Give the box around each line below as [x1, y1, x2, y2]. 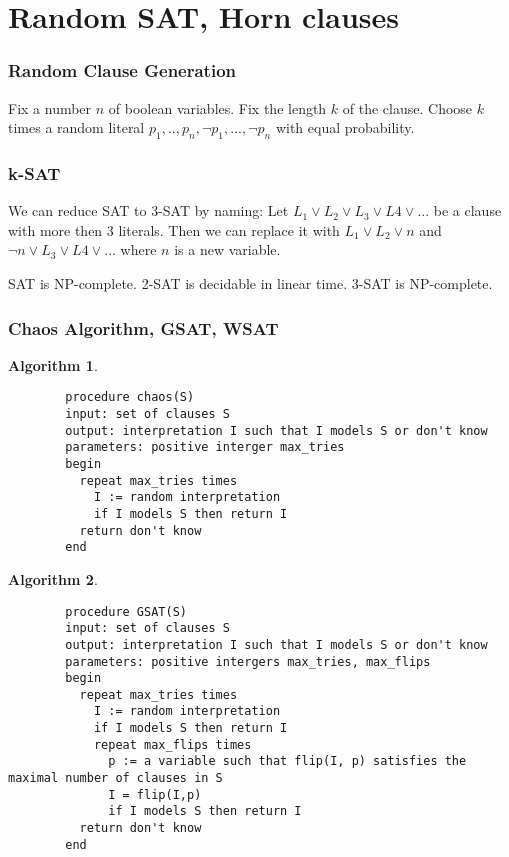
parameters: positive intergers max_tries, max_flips [65, 654, 431, 669]
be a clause [433, 200, 502, 221]
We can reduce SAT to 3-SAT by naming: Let [8, 200, 289, 221]
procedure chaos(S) [65, 390, 195, 405]
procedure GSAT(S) [65, 604, 187, 619]
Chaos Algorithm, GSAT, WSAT [8, 315, 279, 340]
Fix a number [8, 97, 92, 118]
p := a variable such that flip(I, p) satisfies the [108, 754, 467, 769]
